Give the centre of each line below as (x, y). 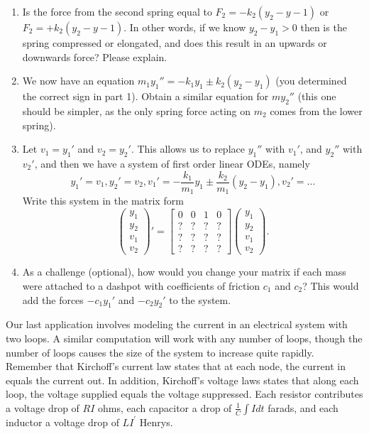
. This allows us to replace (188, 149)
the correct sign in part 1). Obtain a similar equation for (145, 96)
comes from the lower (316, 110)
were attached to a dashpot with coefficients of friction (141, 285)
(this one (317, 96)
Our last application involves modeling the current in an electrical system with (177, 324)
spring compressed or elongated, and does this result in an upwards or (175, 43)
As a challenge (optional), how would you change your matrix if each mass (184, 272)
